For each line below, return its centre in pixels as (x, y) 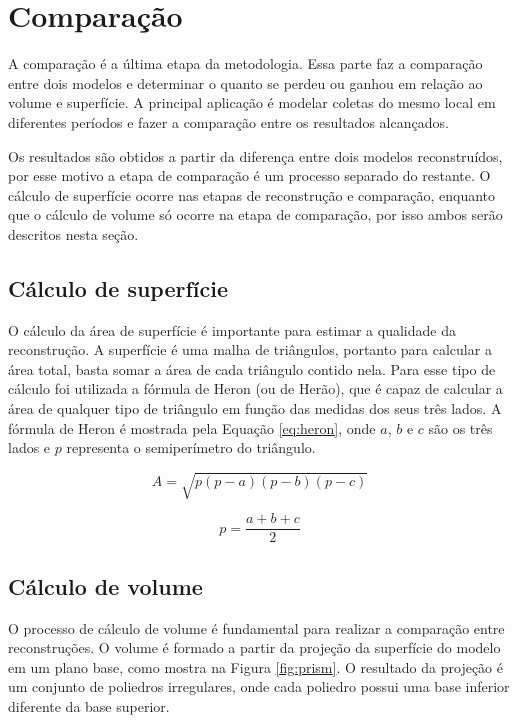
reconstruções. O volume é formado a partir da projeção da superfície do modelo (254, 647)
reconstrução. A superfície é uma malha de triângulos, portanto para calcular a (250, 349)
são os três (460, 427)
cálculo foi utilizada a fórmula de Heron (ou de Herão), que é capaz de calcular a (255, 388)
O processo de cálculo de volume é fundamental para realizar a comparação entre (256, 627)
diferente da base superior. (89, 706)
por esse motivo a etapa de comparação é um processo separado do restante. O (249, 175)
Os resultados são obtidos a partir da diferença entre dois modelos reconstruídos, (255, 155)
